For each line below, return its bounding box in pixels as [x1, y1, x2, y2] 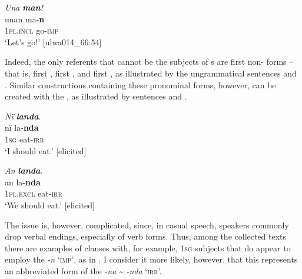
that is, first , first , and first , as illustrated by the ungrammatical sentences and [5, 67, 297, 79]
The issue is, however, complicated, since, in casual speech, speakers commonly [5, 218, 289, 231]
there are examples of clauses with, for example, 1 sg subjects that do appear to [5, 241, 291, 254]
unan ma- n [5, 12, 45, 25]
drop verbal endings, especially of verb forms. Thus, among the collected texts [5, 230, 287, 243]
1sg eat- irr [5, 132, 44, 145]
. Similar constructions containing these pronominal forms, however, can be [5, 78, 276, 91]
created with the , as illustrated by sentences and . [5, 90, 187, 102]
